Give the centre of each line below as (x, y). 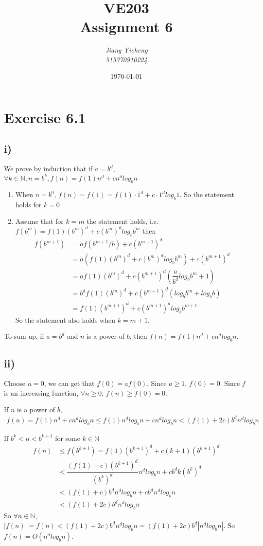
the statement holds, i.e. (123, 221)
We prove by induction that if (48, 169)
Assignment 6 (126, 27)
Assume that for (39, 221)
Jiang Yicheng (126, 50)
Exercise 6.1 (45, 118)
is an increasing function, (41, 393)
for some (68, 438)
